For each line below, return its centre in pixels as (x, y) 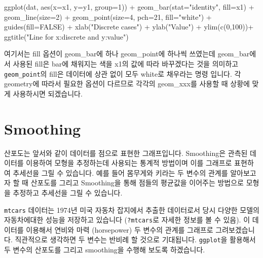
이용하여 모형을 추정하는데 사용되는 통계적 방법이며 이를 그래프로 (129, 163)
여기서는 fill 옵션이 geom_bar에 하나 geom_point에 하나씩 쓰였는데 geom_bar (127, 54)
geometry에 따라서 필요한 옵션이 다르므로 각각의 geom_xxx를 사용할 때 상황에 (127, 84)
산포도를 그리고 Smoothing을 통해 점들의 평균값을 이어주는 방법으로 (137, 183)
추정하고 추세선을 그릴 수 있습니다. (68, 192)
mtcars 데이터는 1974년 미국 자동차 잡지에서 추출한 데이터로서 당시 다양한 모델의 (132, 209)
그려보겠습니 (235, 229)
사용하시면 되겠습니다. (48, 93)
